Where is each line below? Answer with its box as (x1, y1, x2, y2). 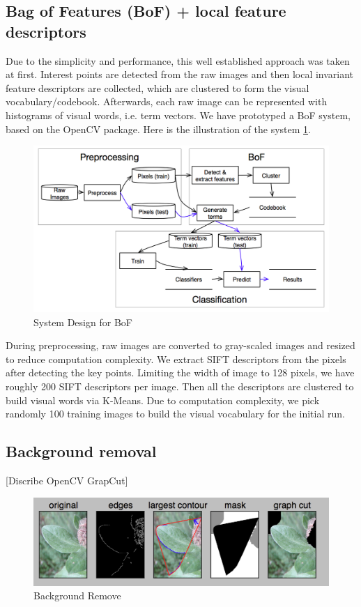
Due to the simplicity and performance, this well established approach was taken (6, 53, 350, 68)
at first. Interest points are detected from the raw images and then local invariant (6, 67, 354, 82)
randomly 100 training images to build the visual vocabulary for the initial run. (6, 406, 345, 421)
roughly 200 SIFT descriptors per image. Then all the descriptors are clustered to (6, 379, 354, 394)
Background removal (6, 440, 157, 462)
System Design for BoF (33, 314, 132, 329)
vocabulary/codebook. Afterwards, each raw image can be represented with (6, 94, 328, 109)
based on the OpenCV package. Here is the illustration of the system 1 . (6, 121, 311, 136)
